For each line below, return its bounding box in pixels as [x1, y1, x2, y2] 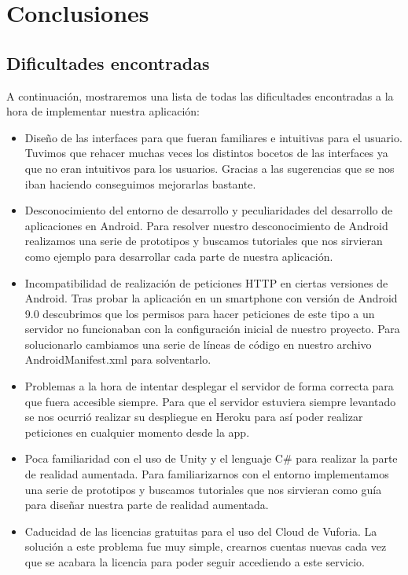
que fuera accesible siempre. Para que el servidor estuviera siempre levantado [24, 393, 396, 409]
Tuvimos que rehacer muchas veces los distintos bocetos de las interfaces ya [24, 145, 388, 161]
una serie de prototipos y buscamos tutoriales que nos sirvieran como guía [24, 481, 382, 497]
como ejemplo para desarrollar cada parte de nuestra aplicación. [24, 247, 333, 264]
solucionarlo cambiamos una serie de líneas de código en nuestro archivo [24, 335, 372, 352]
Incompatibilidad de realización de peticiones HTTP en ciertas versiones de [24, 274, 388, 291]
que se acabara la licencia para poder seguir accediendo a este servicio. [24, 554, 365, 570]
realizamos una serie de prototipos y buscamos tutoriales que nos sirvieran [24, 233, 383, 249]
